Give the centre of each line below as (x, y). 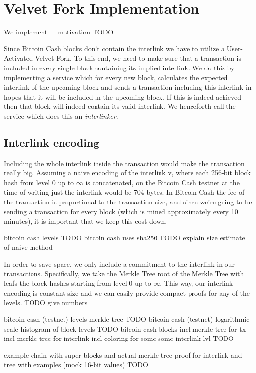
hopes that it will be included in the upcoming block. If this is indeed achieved (123, 96)
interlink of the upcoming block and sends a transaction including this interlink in (128, 87)
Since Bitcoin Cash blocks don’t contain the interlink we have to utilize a (114, 48)
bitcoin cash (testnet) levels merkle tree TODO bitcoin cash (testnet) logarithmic (127, 319)
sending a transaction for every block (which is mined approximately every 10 (121, 211)
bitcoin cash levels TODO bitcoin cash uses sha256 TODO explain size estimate (125, 237)
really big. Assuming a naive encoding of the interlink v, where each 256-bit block (127, 173)
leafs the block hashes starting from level (65, 283)
